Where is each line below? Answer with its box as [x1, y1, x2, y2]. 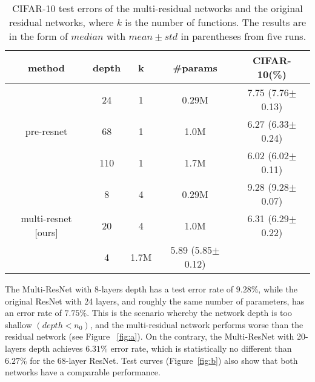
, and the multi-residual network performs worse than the [90, 318, 303, 331]
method [27, 60, 65, 74]
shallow [5, 318, 32, 331]
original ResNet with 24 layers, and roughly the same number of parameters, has [5, 294, 305, 307]
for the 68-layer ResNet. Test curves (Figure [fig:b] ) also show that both [30, 354, 298, 366]
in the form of [8, 29, 68, 43]
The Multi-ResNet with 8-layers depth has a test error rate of [5, 283, 234, 295]
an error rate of [5, 306, 62, 319]
